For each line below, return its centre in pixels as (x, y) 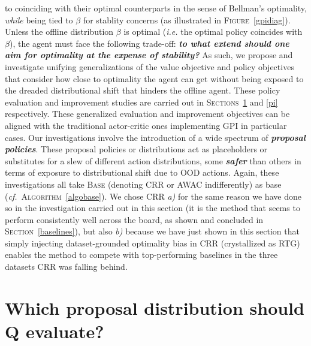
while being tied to (39, 19)
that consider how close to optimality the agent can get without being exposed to (154, 78)
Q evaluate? (55, 331)
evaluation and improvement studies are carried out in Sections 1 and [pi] (141, 102)
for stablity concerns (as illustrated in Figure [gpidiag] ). (187, 19)
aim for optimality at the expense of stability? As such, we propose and (149, 55)
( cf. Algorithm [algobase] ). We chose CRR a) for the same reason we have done (153, 196)
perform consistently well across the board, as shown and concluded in (134, 219)
